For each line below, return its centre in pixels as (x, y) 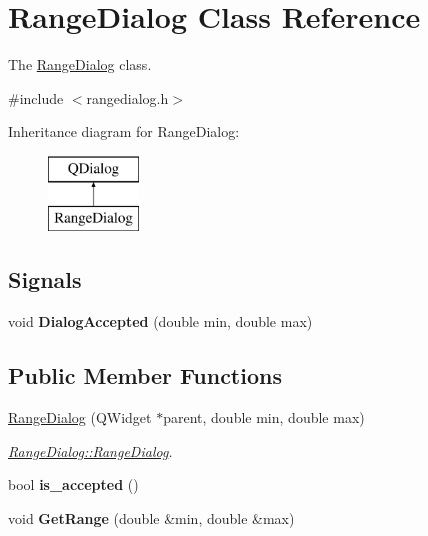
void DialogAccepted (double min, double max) (160, 321)
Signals (45, 279)
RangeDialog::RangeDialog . (90, 450)
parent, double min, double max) (264, 417)
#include (36, 97)
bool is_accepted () (73, 484)
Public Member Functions (145, 375)
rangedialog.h (127, 97)
